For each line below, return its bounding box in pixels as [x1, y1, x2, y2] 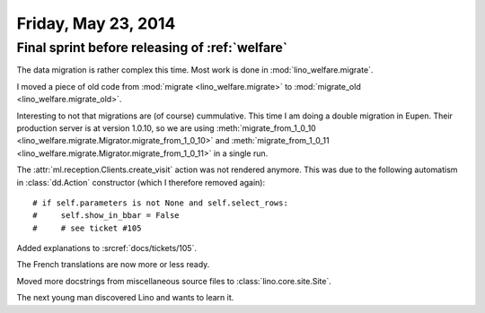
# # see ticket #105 [32, 222, 142, 233]
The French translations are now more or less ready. [16, 259, 210, 270]
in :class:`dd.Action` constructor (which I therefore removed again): [16, 177, 265, 187]
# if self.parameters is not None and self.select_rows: [32, 197, 289, 208]
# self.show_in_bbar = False [32, 211, 180, 221]
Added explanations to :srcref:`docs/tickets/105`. [16, 243, 198, 254]
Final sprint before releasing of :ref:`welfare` [16, 39, 287, 56]
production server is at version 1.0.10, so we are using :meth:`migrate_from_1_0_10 [16, 122, 316, 134]
